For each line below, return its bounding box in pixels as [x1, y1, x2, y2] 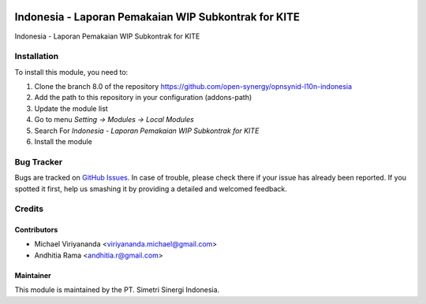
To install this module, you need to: [14, 67, 129, 76]
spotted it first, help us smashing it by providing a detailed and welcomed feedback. [14, 184, 287, 193]
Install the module [34, 137, 92, 146]
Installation [14, 51, 59, 62]
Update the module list [34, 103, 108, 113]
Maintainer [14, 270, 51, 280]
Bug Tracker [14, 156, 63, 167]
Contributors [14, 225, 58, 235]
